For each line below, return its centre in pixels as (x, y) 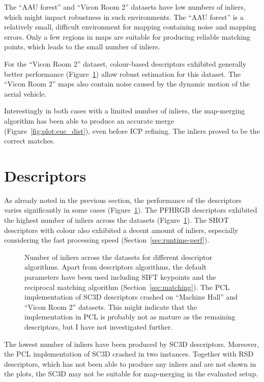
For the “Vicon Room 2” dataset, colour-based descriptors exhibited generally (125, 63)
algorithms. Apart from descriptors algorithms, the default (115, 267)
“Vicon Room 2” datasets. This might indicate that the (111, 306)
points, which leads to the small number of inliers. (82, 47)
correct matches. (30, 141)
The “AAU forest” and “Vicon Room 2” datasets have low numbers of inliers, (125, 7)
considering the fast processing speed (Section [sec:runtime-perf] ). (107, 240)
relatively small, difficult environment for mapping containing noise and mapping (130, 27)
